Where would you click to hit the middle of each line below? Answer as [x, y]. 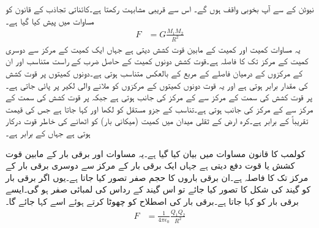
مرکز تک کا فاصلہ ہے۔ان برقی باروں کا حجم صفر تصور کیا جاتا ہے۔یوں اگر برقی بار [157, 177]
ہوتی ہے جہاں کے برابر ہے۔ [48, 132]
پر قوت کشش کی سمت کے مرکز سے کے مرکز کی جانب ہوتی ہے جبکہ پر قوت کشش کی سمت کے [159, 97]
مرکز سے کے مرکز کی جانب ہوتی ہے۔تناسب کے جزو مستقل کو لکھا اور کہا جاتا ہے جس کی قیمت [159, 108]
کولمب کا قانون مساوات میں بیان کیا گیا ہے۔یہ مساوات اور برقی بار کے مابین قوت [156, 153]
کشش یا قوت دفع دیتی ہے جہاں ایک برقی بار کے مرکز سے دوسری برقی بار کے [150, 165]
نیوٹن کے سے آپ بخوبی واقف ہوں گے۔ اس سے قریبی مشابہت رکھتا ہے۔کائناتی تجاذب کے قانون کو [160, 9]
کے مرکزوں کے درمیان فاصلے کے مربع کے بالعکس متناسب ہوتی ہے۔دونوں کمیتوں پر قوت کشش [154, 73]
